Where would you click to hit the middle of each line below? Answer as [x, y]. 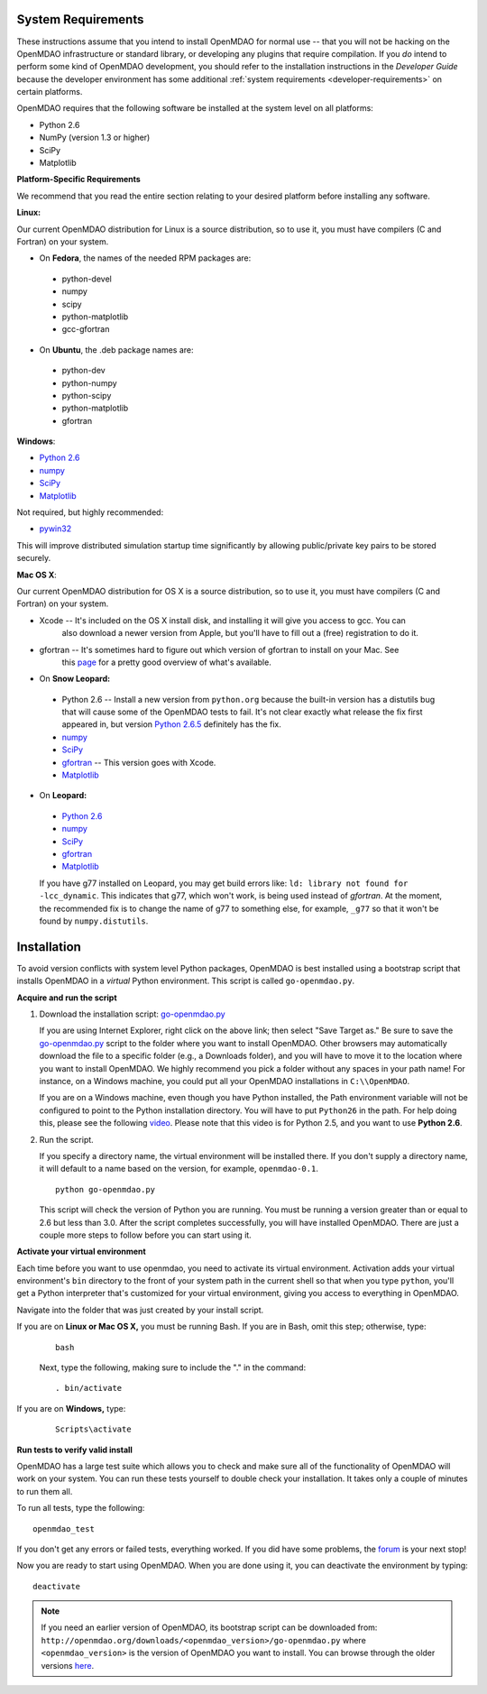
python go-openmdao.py [106, 1189]
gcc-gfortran [86, 329]
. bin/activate [89, 1388]
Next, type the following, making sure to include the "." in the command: [173, 1367]
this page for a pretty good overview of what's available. [167, 662]
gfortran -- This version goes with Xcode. [139, 762]
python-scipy [87, 395]
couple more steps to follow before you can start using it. [145, 1235]
